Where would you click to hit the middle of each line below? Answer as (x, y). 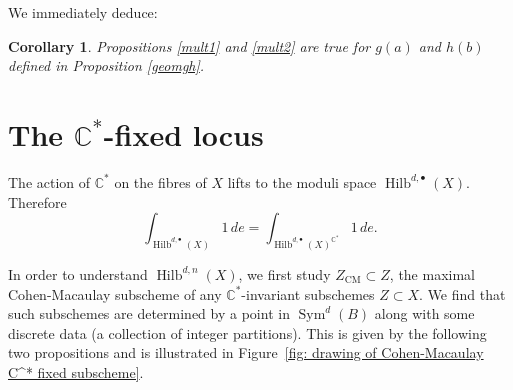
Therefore (37, 201)
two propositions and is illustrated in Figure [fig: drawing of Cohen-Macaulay (246, 352)
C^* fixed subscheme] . (76, 371)
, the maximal (432, 273)
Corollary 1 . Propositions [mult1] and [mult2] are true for (189, 45)
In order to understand (78, 273)
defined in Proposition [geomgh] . (106, 65)
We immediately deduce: (83, 12)
